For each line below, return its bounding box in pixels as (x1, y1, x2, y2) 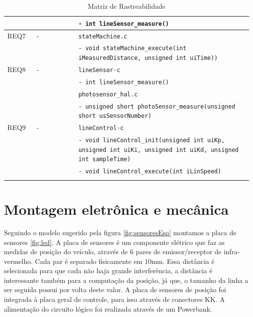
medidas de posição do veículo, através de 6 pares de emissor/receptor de (4, 246, 222, 257)
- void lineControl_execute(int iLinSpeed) (78, 168, 221, 175)
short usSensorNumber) (78, 112, 152, 120)
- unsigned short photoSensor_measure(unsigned (78, 103, 235, 110)
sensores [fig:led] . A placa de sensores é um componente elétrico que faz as (4, 237, 225, 247)
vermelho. (4, 256, 33, 266)
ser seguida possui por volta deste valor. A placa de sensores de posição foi (4, 284, 226, 295)
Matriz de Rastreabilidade (88, 1, 165, 11)
